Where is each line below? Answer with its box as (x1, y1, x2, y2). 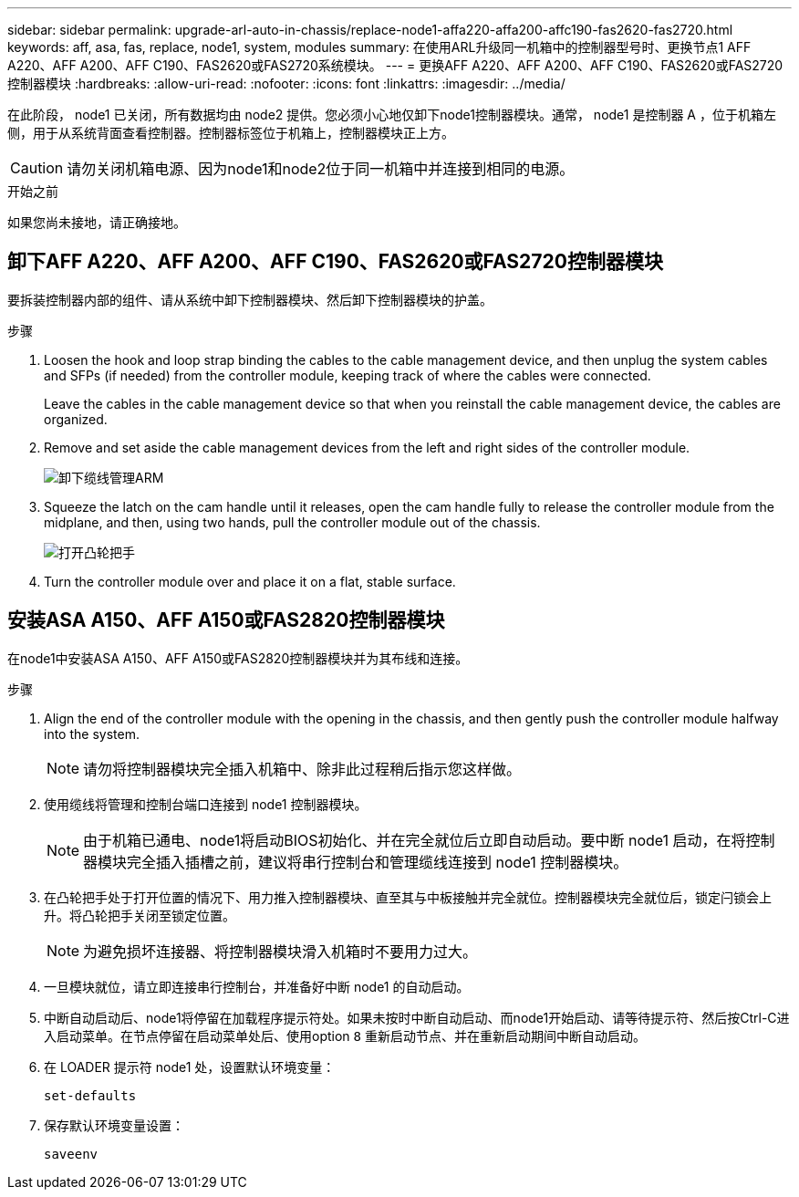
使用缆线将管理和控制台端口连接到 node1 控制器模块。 (44, 796, 368, 812)
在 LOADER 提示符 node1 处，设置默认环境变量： (44, 1058, 336, 1075)
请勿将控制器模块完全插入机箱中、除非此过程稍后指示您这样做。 (83, 759, 522, 778)
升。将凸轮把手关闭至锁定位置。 (44, 907, 235, 923)
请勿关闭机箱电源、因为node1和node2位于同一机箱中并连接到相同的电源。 (67, 160, 575, 178)
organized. (44, 411, 108, 427)
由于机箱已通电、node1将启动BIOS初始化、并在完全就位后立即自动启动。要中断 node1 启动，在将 (83, 830, 746, 849)
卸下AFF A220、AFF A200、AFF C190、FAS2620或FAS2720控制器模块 (7, 250, 663, 274)
